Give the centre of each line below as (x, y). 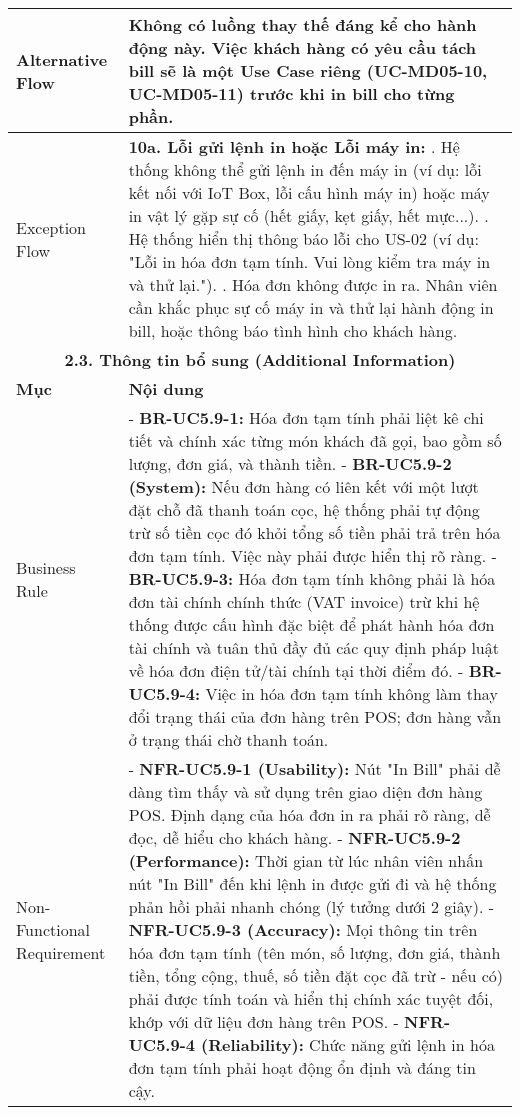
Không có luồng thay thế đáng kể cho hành (302, 24)
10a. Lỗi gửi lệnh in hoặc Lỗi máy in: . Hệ (294, 146)
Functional (53, 929)
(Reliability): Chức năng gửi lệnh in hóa (348, 1044)
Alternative (62, 59)
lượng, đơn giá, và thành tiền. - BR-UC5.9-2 (290, 463)
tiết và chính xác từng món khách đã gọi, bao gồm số (315, 440)
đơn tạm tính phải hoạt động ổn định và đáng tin (302, 1067)
